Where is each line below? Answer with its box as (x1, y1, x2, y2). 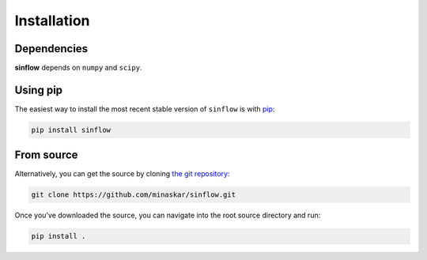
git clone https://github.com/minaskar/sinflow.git (31, 190, 236, 199)
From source (14, 149, 78, 162)
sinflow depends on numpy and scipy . (14, 63, 142, 73)
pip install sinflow (31, 125, 111, 134)
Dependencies (14, 42, 89, 55)
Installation (14, 12, 90, 29)
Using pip (14, 83, 63, 96)
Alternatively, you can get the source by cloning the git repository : (14, 169, 230, 179)
